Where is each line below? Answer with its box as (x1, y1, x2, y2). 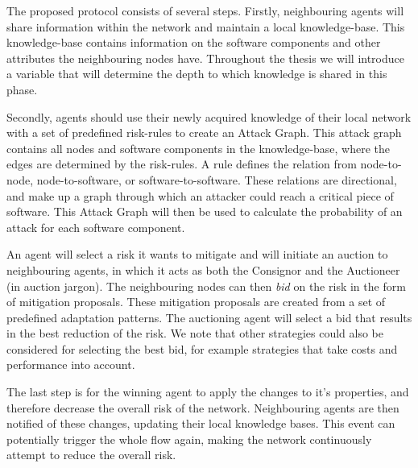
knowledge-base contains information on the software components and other (6, 34, 381, 51)
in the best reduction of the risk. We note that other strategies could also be (6, 325, 383, 342)
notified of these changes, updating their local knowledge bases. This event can (6, 415, 395, 432)
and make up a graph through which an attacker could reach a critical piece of (6, 187, 394, 204)
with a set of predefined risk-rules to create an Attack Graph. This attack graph (6, 124, 402, 141)
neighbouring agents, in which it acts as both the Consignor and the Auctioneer (6, 261, 400, 278)
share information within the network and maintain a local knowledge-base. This (6, 18, 405, 35)
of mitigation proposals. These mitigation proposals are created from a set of (6, 293, 386, 310)
